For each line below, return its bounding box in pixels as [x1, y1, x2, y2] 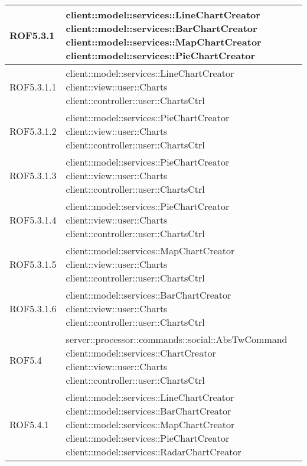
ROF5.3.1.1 [9, 80, 57, 93]
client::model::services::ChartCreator [66, 346, 216, 360]
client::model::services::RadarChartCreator [66, 445, 241, 458]
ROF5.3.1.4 [9, 213, 57, 226]
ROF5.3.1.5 [9, 257, 57, 271]
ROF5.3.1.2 [9, 124, 57, 138]
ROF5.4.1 [9, 418, 50, 431]
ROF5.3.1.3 [9, 169, 57, 182]
